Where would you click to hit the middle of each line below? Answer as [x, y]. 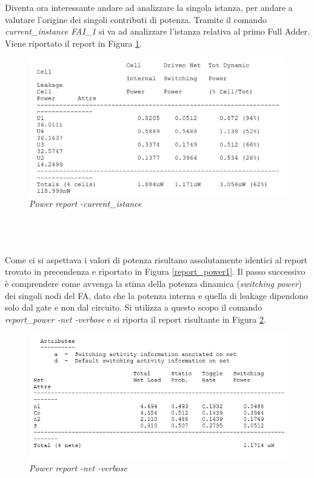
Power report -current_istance [85, 204]
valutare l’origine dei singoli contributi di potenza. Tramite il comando [136, 19]
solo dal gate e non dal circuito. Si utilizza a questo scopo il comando [134, 307]
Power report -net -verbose [78, 468]
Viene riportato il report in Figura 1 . [74, 43]
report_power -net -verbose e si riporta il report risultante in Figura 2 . [135, 319]
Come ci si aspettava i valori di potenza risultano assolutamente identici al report [156, 259]
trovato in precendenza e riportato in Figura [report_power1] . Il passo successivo [155, 271]
